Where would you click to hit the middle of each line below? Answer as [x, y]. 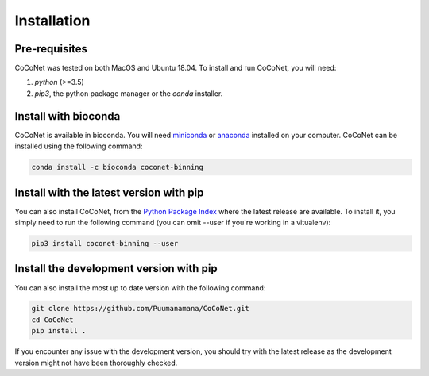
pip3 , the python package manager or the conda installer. [129, 93]
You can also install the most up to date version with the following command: [140, 288]
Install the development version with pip [116, 269]
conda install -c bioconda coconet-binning [118, 167]
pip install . [59, 331]
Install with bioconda [68, 116]
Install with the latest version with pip [109, 192]
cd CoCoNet [52, 320]
